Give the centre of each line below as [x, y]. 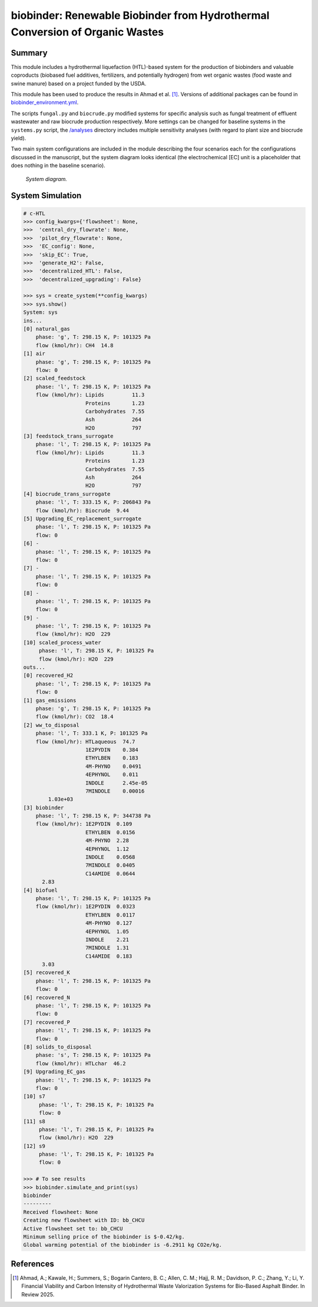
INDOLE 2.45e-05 [117, 783]
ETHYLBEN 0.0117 [110, 915]
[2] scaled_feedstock [54, 378]
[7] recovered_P [47, 1022]
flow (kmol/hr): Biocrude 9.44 [82, 510]
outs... [34, 667]
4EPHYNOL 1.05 [107, 931]
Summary [29, 53]
